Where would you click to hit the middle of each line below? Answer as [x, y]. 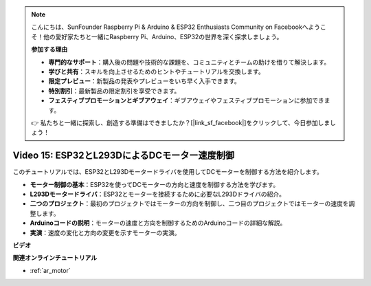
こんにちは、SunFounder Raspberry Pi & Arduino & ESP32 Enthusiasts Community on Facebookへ [170, 27]
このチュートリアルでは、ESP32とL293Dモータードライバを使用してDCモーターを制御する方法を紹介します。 [168, 172]
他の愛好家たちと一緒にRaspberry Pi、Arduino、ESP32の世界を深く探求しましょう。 [163, 36]
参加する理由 [49, 49]
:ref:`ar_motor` [50, 270]
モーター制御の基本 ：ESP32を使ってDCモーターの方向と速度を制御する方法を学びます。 [155, 184]
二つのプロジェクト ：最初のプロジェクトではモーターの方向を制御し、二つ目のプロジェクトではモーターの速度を [189, 203]
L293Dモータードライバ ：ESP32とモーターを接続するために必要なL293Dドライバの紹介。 [157, 194]
